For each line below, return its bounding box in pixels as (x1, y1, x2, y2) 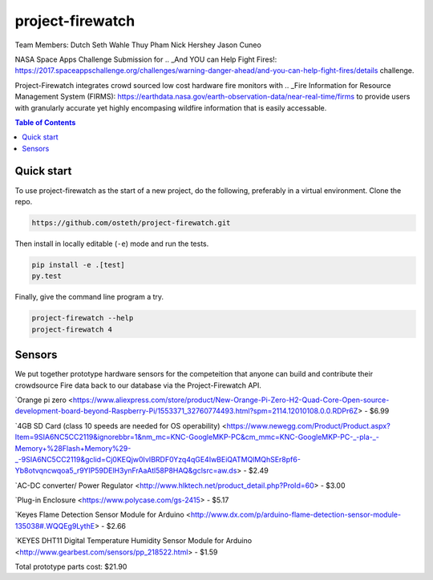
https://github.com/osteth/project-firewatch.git (31, 218, 231, 228)
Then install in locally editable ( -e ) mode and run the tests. (14, 239, 209, 248)
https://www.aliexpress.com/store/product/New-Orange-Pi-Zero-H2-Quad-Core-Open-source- (72, 395, 390, 405)
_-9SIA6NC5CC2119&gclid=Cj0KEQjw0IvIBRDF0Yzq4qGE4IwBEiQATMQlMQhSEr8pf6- (14, 454, 301, 464)
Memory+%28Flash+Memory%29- (14, 443, 132, 453)
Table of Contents (14, 117, 76, 127)
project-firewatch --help (31, 313, 134, 323)
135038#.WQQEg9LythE (14, 521, 95, 530)
